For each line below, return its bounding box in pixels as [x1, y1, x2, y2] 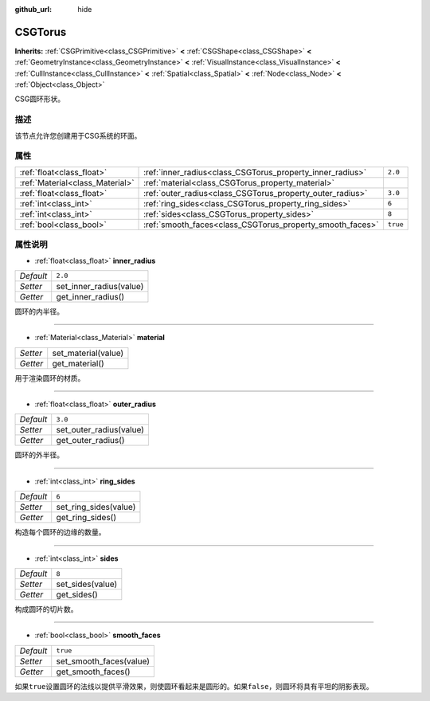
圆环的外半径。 [14, 450, 64, 460]
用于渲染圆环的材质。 [14, 373, 85, 382]
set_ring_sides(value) [56, 502, 136, 513]
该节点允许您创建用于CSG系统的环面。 [14, 131, 142, 140]
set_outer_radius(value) [56, 425, 145, 436]
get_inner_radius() [56, 291, 125, 302]
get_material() [52, 358, 105, 369]
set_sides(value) [56, 578, 118, 589]
